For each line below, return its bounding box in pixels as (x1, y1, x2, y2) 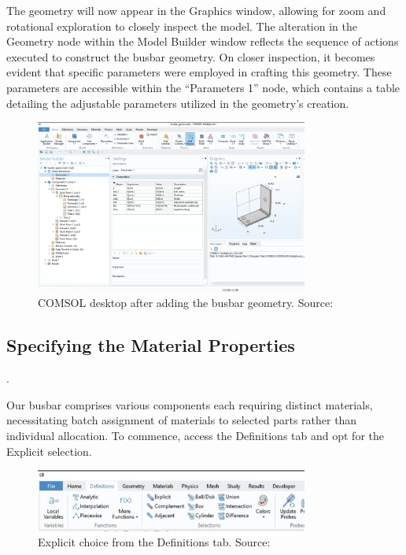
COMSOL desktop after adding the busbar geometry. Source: (38, 294, 334, 311)
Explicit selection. (6, 442, 92, 459)
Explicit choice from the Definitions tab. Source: (38, 534, 271, 550)
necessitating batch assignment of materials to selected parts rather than (6, 412, 357, 428)
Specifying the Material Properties (6, 333, 295, 357)
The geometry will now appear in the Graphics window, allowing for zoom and (6, 2, 386, 18)
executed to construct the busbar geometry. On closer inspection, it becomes (6, 48, 375, 65)
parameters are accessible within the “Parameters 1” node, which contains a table (6, 79, 400, 95)
